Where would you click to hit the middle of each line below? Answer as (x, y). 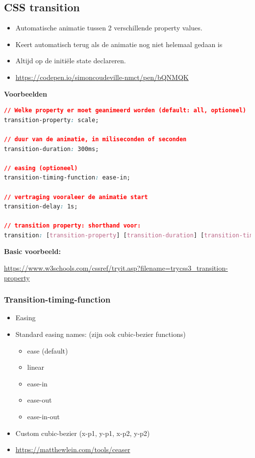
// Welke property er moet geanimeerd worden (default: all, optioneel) (125, 111)
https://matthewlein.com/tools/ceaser (73, 449)
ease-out (39, 400)
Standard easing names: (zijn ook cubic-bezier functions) (101, 334)
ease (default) (48, 350)
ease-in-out (43, 417)
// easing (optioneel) (41, 168)
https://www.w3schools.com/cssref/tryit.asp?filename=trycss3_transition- (116, 268)
